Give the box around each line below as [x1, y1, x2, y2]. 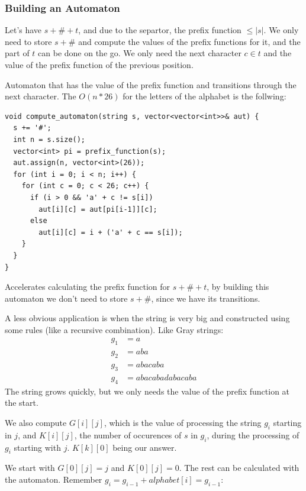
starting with [14, 441, 61, 453]
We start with [5, 461, 55, 474]
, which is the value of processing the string [104, 416, 262, 428]
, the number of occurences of [74, 428, 182, 441]
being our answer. [112, 441, 177, 453]
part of [5, 47, 30, 59]
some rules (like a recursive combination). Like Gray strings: [5, 323, 224, 335]
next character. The [5, 90, 76, 102]
